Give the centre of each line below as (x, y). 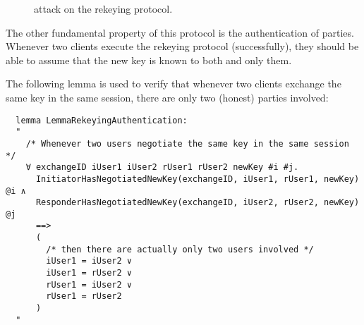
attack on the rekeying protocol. (103, 8)
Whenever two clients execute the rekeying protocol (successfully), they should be (182, 46)
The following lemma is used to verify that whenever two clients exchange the (174, 84)
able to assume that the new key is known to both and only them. (149, 60)
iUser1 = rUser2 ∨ (89, 273)
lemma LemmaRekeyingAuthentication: (102, 120)
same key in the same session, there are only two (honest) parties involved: (167, 97)
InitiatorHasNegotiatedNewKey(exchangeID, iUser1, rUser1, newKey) (198, 179)
